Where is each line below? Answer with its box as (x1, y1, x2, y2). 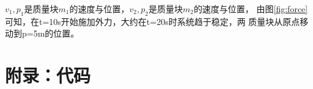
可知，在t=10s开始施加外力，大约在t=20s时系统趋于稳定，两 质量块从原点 (5, 15, 300, 27)
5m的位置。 (33, 27, 79, 40)
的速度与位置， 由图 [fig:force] (193, 2, 308, 15)
